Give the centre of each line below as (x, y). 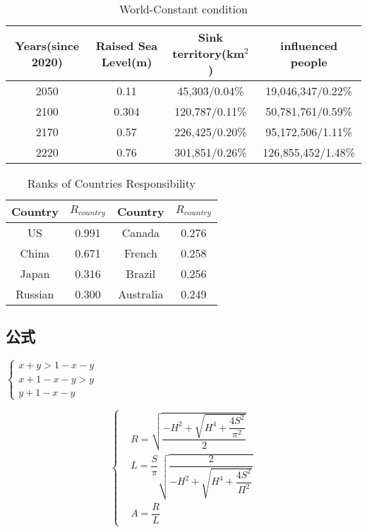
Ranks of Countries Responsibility (112, 183)
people (309, 61)
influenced (309, 45)
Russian (35, 294)
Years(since (47, 45)
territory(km (209, 53)
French (140, 253)
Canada (141, 232)
